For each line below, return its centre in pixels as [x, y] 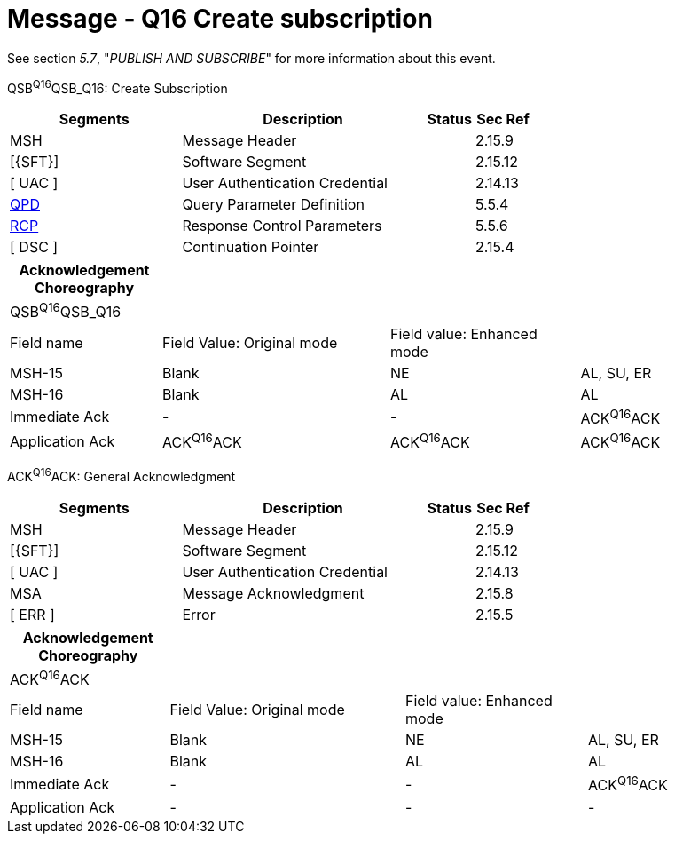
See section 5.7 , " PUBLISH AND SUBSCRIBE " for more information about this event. [251, 58]
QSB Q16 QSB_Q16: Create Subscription [118, 87]
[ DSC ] [34, 247]
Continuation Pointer [251, 247]
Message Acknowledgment [273, 594]
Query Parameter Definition [273, 205]
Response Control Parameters [282, 226]
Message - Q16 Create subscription [220, 19]
